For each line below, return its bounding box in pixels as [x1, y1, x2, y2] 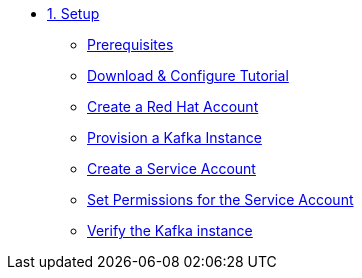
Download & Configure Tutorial [87, 67, 289, 84]
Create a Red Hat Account [87, 98, 259, 115]
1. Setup [47, 5, 100, 22]
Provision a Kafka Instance [87, 129, 262, 146]
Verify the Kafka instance [87, 222, 253, 239]
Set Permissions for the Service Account [87, 191, 354, 208]
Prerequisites [87, 36, 174, 53]
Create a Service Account [87, 160, 256, 177]
